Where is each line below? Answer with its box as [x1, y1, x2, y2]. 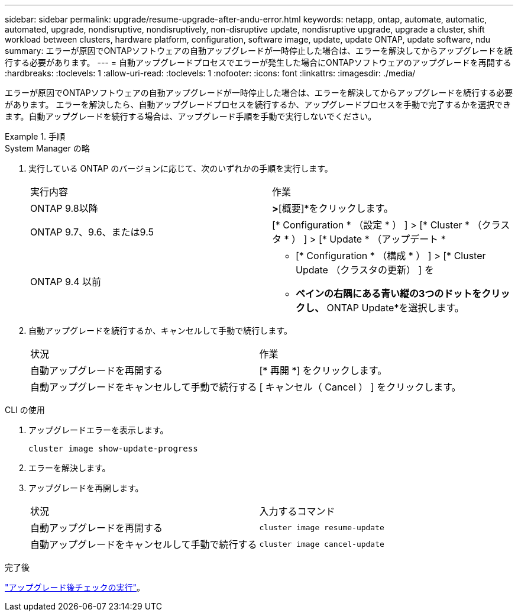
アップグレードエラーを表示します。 [28, 425, 169, 435]
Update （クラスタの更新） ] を [296, 264, 434, 276]
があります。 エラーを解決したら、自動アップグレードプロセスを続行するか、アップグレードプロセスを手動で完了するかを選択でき [5, 99, 511, 109]
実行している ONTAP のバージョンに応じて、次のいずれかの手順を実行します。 [28, 163, 333, 173]
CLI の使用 [5, 405, 45, 415]
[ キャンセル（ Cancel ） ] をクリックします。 [259, 381, 461, 393]
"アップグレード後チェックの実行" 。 [5, 582, 145, 592]
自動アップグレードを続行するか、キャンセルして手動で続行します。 [28, 325, 292, 336]
